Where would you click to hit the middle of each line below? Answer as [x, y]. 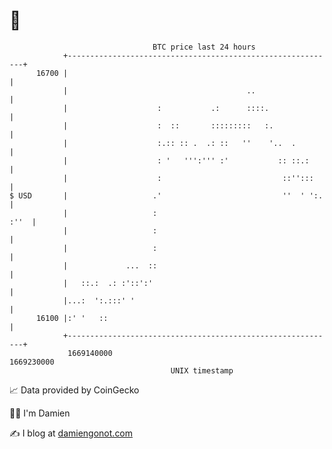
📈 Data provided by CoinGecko [74, 390]
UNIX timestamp [202, 370]
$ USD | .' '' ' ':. [166, 195]
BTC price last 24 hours [204, 47]
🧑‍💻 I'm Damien [40, 413]
